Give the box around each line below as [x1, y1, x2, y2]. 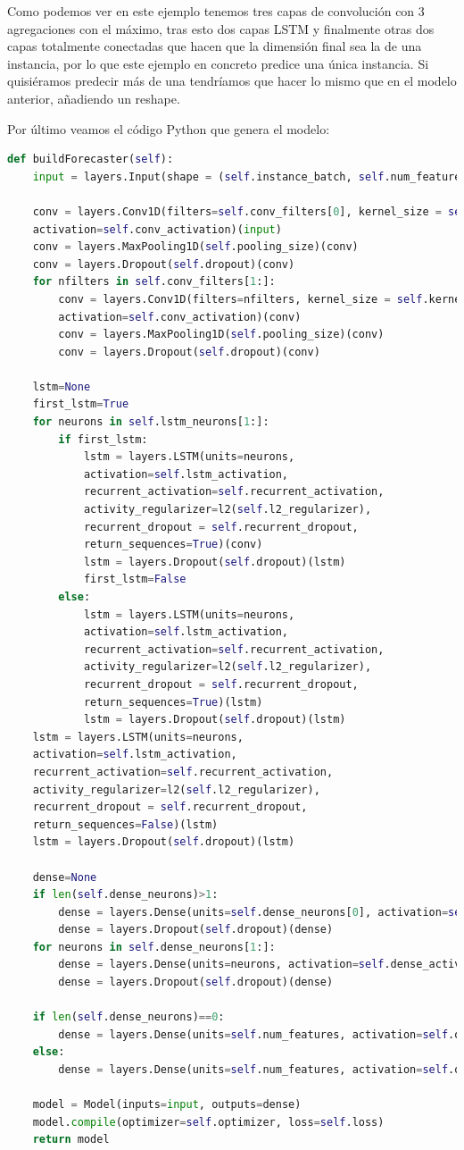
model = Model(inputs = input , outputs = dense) [32, 1098, 302, 1112]
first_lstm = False [83, 573, 186, 586]
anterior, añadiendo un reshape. [7, 88, 180, 107]
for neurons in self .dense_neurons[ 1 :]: [32, 940, 276, 953]
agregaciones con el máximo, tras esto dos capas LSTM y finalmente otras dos [7, 19, 435, 38]
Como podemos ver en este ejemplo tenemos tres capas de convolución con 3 [7, 2, 425, 20]
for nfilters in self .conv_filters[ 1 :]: [32, 275, 276, 289]
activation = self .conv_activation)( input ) [32, 222, 282, 236]
